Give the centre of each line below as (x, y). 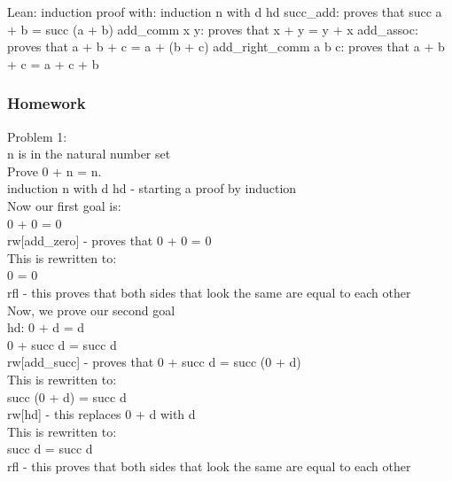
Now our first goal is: (64, 205)
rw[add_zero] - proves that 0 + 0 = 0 (109, 240)
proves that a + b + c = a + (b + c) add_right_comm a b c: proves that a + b (226, 47)
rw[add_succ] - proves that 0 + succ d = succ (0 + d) (154, 362)
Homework (47, 103)
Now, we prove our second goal (91, 310)
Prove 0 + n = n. (55, 171)
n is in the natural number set (89, 154)
